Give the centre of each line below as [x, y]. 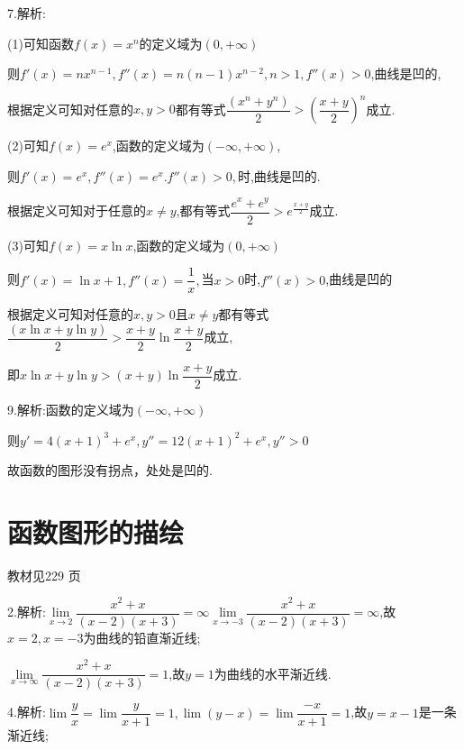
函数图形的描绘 [96, 531]
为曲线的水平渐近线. [273, 673]
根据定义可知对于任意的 [77, 210]
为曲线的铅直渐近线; [142, 637]
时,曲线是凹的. [279, 175]
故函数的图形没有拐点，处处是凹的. [110, 470]
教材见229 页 [44, 575]
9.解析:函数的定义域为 [71, 409]
